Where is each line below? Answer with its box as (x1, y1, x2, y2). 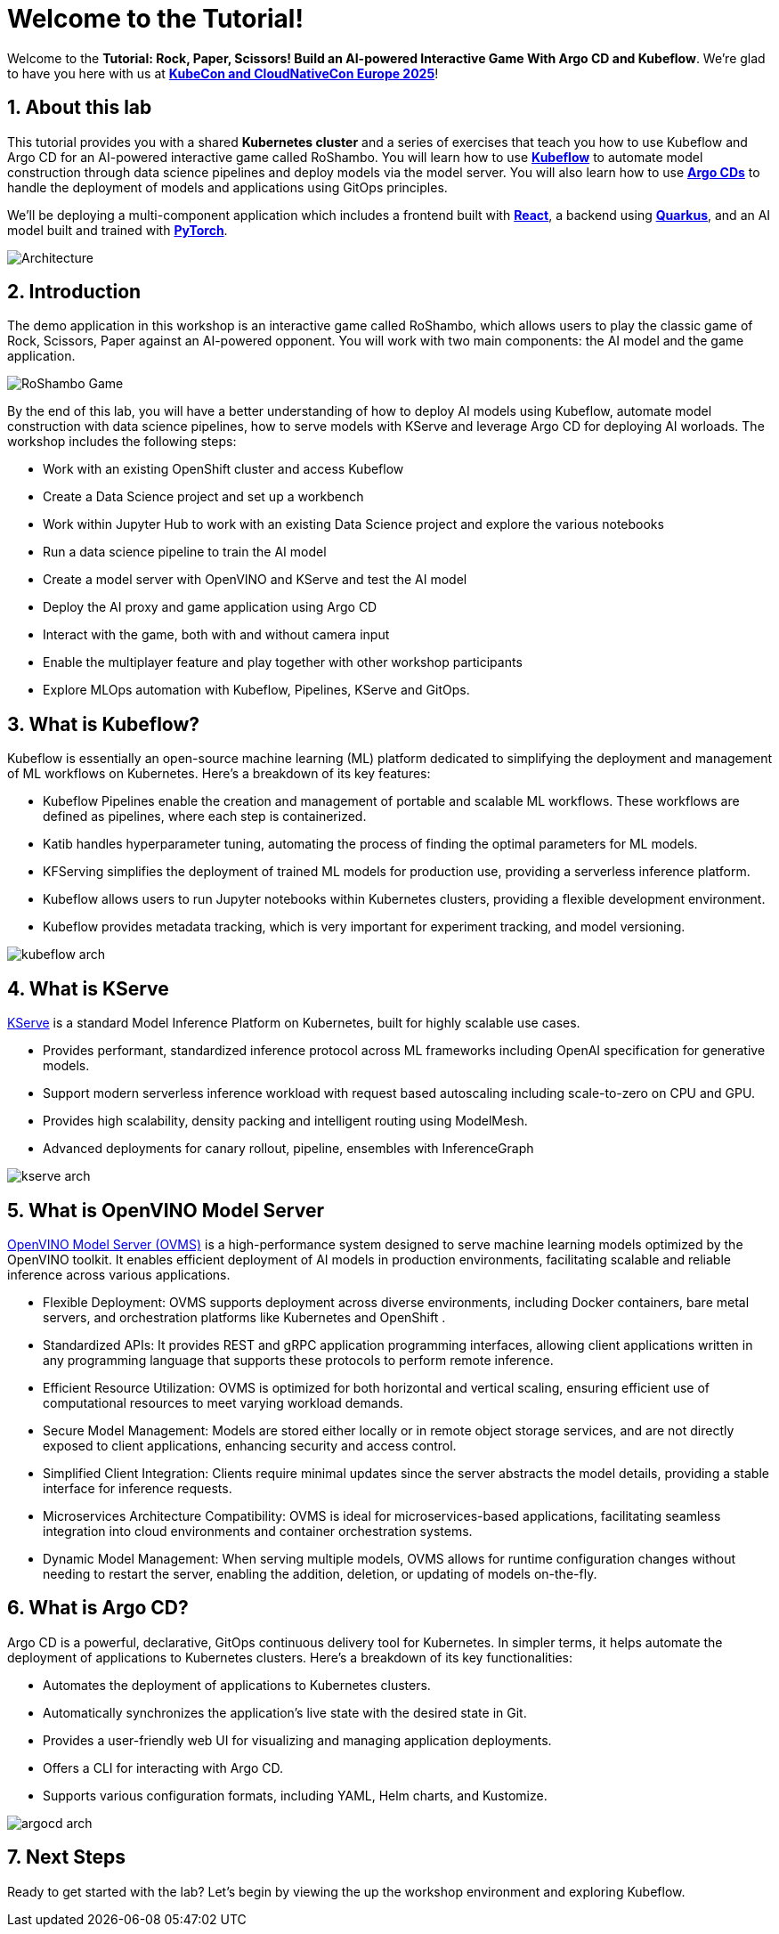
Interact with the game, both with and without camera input (43, 627, 390, 643)
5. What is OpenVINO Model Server (7, 1199, 325, 1222)
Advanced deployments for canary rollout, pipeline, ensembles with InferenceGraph (43, 1141, 534, 1157)
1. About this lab (7, 96, 152, 119)
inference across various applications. (7, 1266, 231, 1282)
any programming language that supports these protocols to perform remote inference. (43, 1352, 554, 1368)
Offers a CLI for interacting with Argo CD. (43, 1759, 284, 1776)
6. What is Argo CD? (7, 1597, 189, 1620)
